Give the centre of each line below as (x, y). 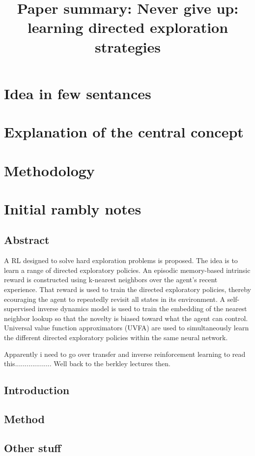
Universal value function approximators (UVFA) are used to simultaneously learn (127, 328)
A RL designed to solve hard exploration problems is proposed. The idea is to (121, 260)
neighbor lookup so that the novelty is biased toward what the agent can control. (126, 318)
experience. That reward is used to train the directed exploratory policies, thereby (127, 289)
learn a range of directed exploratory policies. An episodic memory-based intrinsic (127, 270)
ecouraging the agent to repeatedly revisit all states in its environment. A (115, 299)
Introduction (37, 390)
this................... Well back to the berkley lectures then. (87, 363)
